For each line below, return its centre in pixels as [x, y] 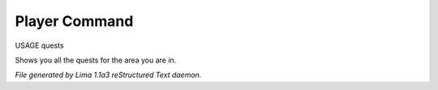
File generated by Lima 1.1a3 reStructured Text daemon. [108, 75]
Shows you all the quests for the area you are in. [96, 60]
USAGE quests [39, 45]
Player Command [74, 21]
